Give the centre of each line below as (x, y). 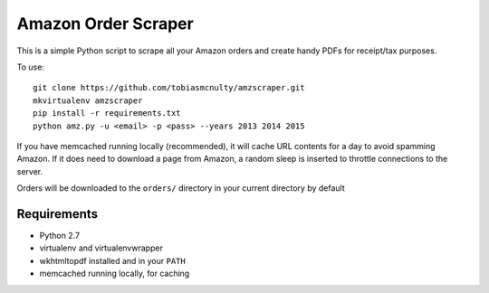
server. (30, 171)
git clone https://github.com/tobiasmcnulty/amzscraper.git (169, 88)
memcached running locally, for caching (115, 274)
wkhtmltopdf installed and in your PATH (112, 260)
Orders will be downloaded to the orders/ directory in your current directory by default (181, 188)
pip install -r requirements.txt (107, 113)
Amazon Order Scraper (105, 24)
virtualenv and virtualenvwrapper (101, 248)
